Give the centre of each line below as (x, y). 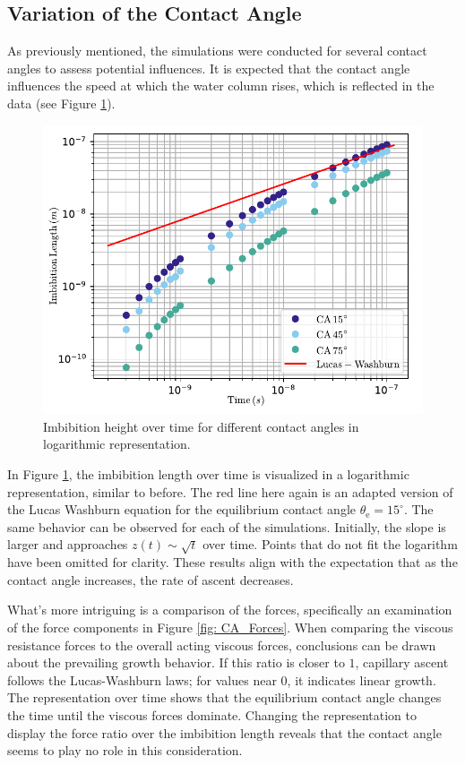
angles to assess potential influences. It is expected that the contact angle (209, 68)
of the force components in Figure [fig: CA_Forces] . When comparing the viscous (230, 627)
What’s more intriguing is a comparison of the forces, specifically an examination (230, 610)
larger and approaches (68, 544)
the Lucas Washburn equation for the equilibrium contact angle (182, 509)
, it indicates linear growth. (362, 679)
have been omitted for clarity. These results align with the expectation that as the (232, 562)
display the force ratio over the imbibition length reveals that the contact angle (224, 732)
